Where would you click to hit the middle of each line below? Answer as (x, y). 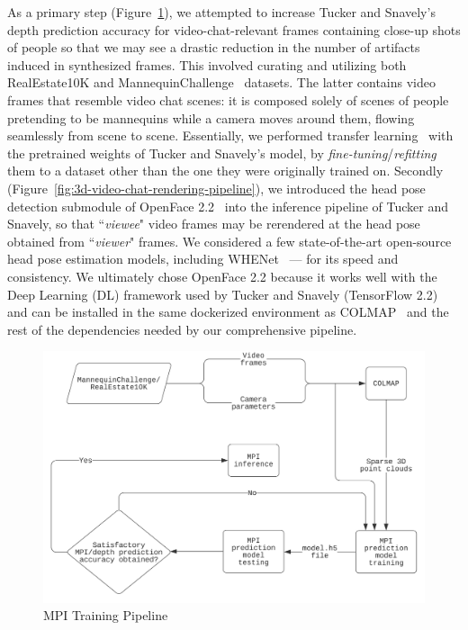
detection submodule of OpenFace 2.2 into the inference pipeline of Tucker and (228, 206)
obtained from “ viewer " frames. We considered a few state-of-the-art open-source (229, 241)
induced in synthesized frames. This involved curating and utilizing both (207, 64)
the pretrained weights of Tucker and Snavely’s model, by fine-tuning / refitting (222, 153)
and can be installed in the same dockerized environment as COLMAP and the (228, 312)
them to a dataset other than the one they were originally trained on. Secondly (225, 171)
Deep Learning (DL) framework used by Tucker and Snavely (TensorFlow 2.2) (223, 294)
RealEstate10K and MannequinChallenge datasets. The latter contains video (221, 82)
